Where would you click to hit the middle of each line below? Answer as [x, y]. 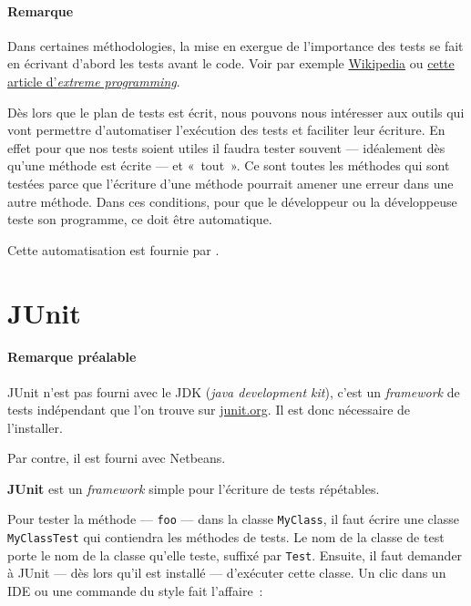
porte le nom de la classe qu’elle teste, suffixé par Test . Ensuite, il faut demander [235, 555]
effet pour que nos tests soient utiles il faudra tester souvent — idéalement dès [226, 147]
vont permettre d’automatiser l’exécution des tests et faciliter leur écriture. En [226, 130]
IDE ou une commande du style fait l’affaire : [135, 591]
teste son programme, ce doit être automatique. [140, 219]
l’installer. [35, 427]
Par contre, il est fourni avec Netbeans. [117, 458]
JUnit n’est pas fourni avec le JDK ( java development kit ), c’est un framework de [234, 391]
